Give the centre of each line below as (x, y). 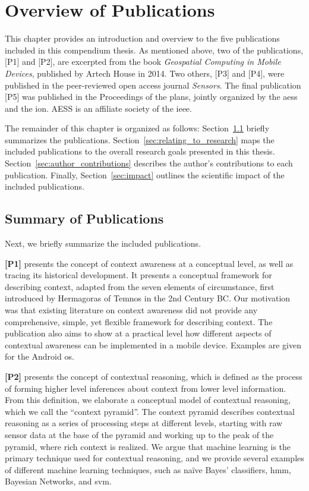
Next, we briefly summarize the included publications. (103, 243)
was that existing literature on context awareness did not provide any (131, 310)
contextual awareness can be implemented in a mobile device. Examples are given (153, 344)
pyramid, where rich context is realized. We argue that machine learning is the (148, 446)
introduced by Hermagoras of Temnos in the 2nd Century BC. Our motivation (148, 298)
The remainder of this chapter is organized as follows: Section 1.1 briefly (137, 128)
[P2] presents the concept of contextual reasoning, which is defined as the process (154, 376)
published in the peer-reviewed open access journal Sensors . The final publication (153, 85)
